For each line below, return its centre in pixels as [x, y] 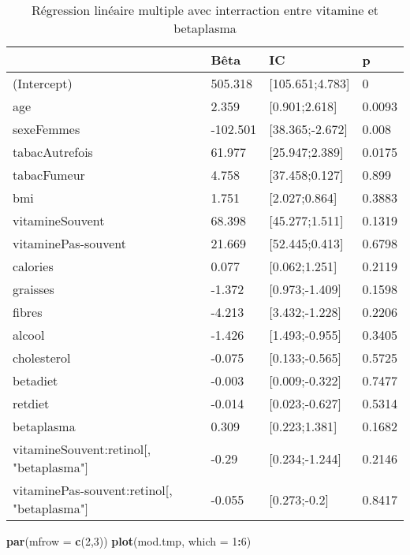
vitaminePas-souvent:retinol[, [93, 490]
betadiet [35, 380]
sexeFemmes [47, 129]
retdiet [31, 403]
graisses [34, 289]
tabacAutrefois [53, 152]
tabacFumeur [49, 175]
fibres [28, 312]
